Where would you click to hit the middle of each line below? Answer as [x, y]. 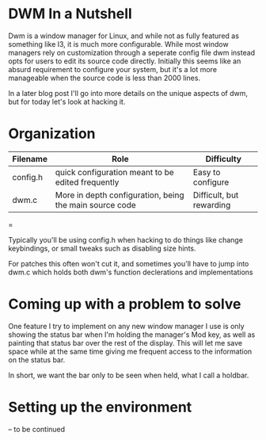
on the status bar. [37, 360]
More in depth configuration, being [120, 195]
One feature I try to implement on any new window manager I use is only [126, 326]
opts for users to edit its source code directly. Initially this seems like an [125, 61]
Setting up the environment [100, 407]
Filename [30, 159]
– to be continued [37, 429]
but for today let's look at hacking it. [67, 101]
